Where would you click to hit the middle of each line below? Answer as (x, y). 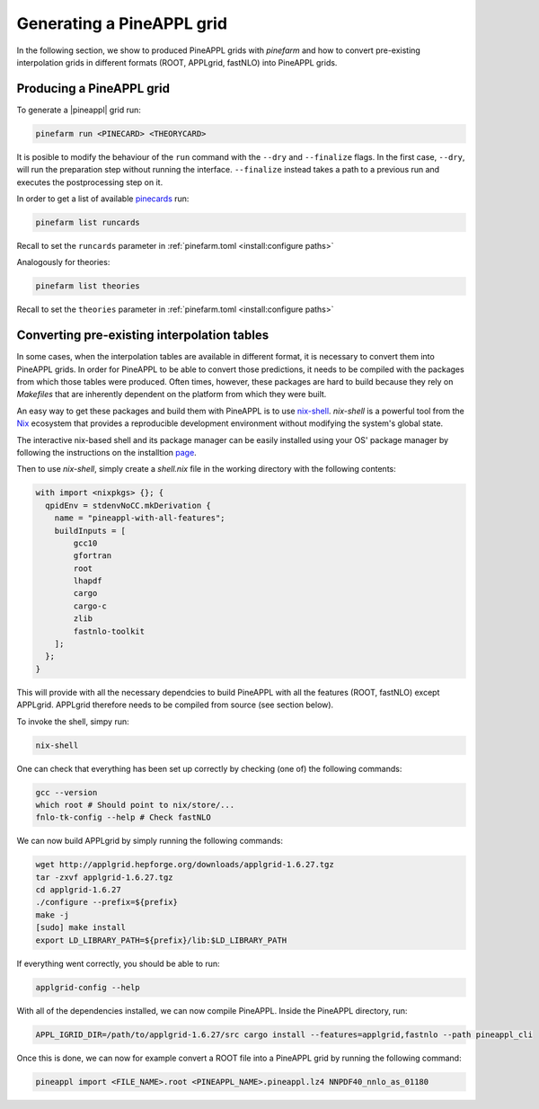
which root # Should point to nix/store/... (135, 805)
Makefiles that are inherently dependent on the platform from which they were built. (172, 395)
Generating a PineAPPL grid (122, 23)
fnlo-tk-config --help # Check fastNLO (123, 817)
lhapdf (88, 581)
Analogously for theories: (63, 262)
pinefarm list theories (88, 286)
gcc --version (66, 792)
